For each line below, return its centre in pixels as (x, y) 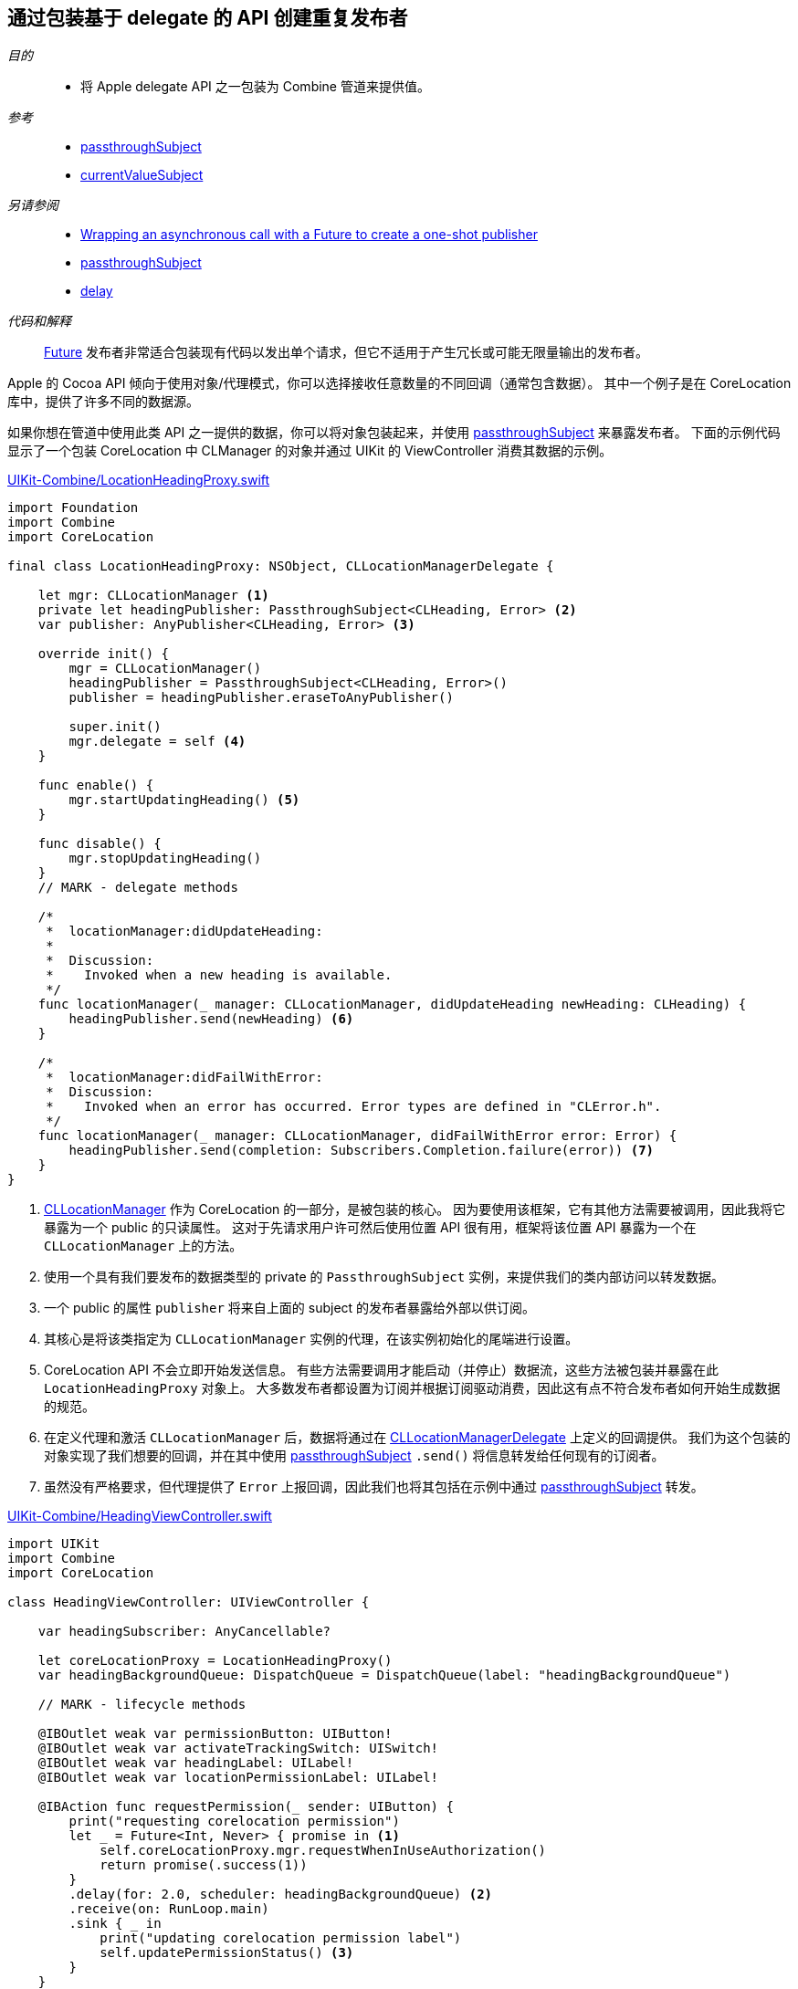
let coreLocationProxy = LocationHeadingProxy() (215, 1661)
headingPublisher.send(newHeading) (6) (211, 1019)
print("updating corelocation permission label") (281, 1938)
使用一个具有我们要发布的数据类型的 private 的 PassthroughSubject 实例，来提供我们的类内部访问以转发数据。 (384, 1277)
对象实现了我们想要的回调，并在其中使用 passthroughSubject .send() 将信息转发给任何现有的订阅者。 (354, 1456)
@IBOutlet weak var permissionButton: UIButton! (215, 1734)
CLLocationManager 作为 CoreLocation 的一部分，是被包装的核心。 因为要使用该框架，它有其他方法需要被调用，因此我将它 (415, 1209)
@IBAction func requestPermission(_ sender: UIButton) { (246, 1807)
